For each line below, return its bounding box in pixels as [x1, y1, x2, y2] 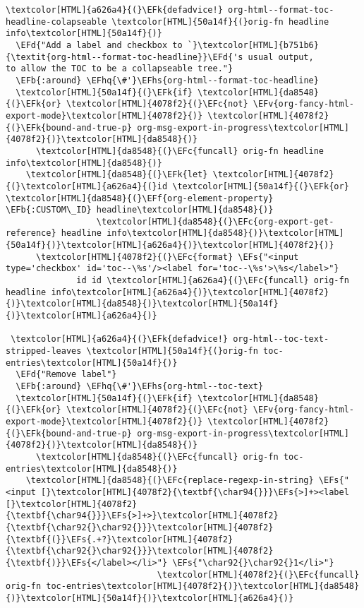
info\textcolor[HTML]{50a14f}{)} [6, 28, 162, 39]
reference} [6, 228, 56, 239]
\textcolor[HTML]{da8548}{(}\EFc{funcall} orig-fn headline [35, 145, 324, 156]
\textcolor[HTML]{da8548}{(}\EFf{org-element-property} [6, 193, 274, 203]
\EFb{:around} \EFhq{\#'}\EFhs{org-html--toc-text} [16, 381, 264, 391]
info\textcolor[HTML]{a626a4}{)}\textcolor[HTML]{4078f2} [51, 287, 329, 297]
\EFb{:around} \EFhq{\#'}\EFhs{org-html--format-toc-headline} [16, 75, 319, 85]
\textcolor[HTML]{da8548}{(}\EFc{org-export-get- [96, 216, 334, 227]
